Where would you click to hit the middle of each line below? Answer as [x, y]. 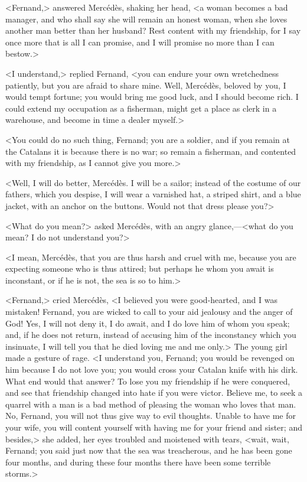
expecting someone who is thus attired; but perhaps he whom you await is [140, 268]
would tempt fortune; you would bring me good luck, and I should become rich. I [152, 97]
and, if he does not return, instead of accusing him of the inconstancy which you [151, 335]
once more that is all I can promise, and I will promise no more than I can [140, 42]
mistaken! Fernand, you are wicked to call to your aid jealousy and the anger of [149, 312]
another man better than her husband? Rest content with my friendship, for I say [153, 30]
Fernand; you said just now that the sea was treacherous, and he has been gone [149, 450]
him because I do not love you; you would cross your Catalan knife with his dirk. [152, 369]
